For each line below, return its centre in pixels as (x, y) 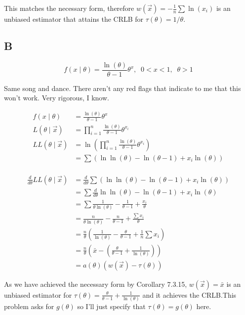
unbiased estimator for (38, 294)
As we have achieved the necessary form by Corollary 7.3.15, (96, 284)
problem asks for (29, 306)
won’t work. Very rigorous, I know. (57, 98)
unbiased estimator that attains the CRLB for (74, 19)
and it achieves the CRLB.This (189, 294)
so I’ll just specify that (111, 306)
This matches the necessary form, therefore (69, 8)
